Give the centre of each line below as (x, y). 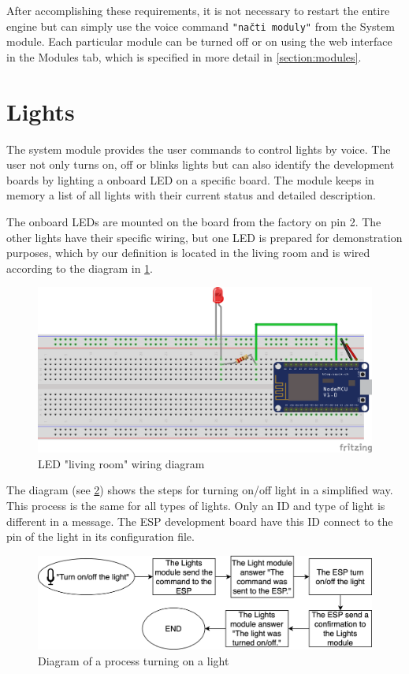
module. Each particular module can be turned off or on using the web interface (199, 41)
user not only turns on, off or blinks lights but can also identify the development (201, 164)
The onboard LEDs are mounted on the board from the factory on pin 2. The (194, 221)
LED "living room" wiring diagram (121, 463)
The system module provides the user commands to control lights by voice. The (199, 149)
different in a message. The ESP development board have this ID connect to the (200, 521)
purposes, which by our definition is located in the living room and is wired (188, 253)
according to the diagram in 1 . (80, 268)
